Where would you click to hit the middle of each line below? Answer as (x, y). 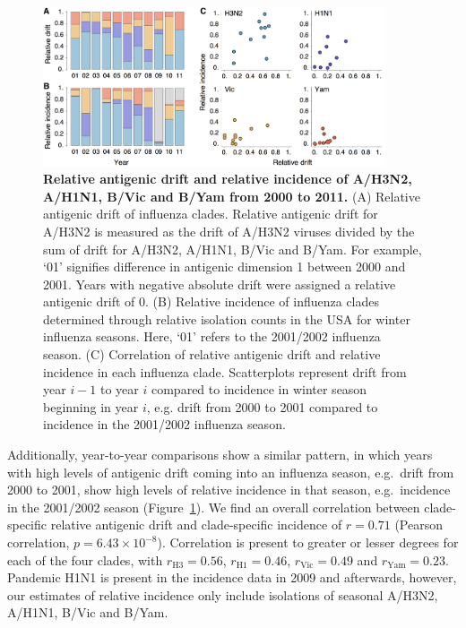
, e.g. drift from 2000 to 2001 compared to (262, 406)
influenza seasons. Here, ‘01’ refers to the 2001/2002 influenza (212, 336)
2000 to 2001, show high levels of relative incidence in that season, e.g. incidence (229, 490)
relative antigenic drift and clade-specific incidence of (196, 525)
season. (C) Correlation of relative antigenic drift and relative (212, 354)
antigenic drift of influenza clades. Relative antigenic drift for (211, 214)
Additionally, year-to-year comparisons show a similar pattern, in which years (220, 455)
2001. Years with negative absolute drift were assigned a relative (220, 284)
